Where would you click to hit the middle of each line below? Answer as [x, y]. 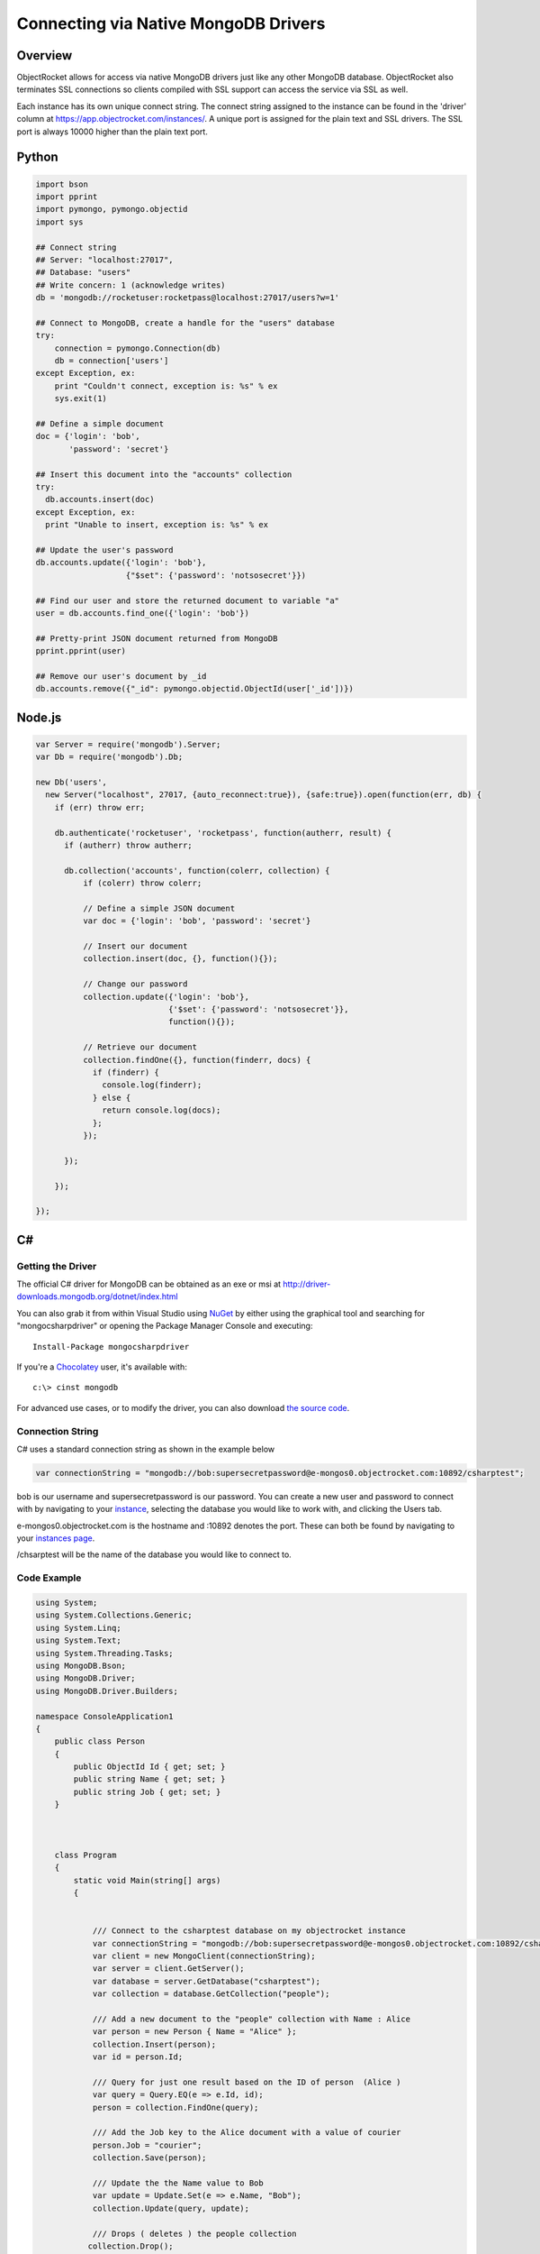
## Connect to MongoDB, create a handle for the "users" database [185, 323]
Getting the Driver [57, 1266]
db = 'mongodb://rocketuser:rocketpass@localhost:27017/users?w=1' [188, 298]
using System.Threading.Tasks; [105, 1653]
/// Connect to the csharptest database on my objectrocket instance [249, 1931]
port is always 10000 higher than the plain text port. [112, 132]
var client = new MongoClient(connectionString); [204, 1956]
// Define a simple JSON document [159, 908]
